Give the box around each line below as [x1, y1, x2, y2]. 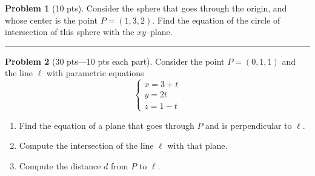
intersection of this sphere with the [5, 25, 134, 38]
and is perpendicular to [205, 119, 292, 131]
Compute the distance [19, 159, 101, 172]
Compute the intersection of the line [19, 139, 154, 152]
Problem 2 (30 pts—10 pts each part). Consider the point [5, 54, 225, 67]
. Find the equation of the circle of [152, 13, 280, 26]
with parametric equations [46, 67, 144, 79]
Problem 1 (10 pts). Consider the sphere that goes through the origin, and [5, 2, 287, 14]
